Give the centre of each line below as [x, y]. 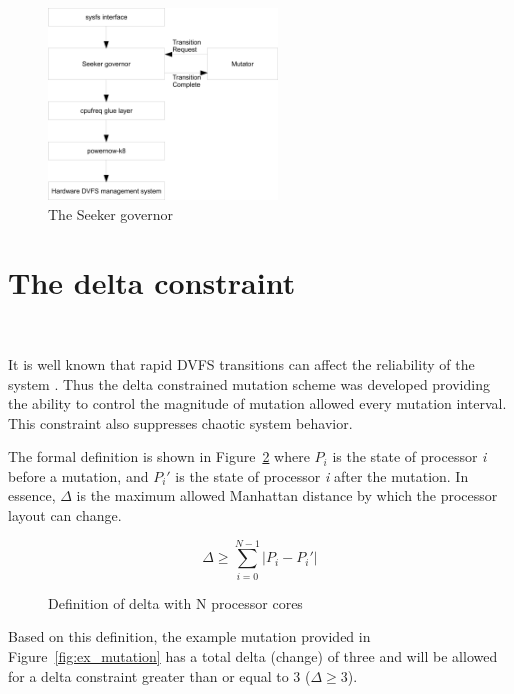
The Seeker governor [110, 213]
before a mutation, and [78, 475]
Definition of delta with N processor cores [175, 602]
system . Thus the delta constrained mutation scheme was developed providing [249, 383]
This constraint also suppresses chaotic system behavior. [180, 422]
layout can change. [65, 515]
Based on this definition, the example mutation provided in [189, 636]
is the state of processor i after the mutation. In [322, 475]
